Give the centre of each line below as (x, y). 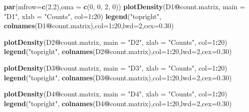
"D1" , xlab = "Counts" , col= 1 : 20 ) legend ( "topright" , (83, 16)
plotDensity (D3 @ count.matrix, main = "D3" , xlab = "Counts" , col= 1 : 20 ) (116, 67)
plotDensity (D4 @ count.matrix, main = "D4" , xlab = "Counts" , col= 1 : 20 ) (116, 94)
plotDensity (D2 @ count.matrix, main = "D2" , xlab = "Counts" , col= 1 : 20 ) (116, 42)
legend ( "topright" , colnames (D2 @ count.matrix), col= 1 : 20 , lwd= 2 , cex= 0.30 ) (118, 51)
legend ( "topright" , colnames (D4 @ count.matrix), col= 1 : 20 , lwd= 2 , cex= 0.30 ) (118, 103)
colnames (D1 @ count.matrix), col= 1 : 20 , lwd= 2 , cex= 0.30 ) (89, 26)
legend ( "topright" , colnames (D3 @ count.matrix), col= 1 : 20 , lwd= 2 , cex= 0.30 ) (118, 77)
